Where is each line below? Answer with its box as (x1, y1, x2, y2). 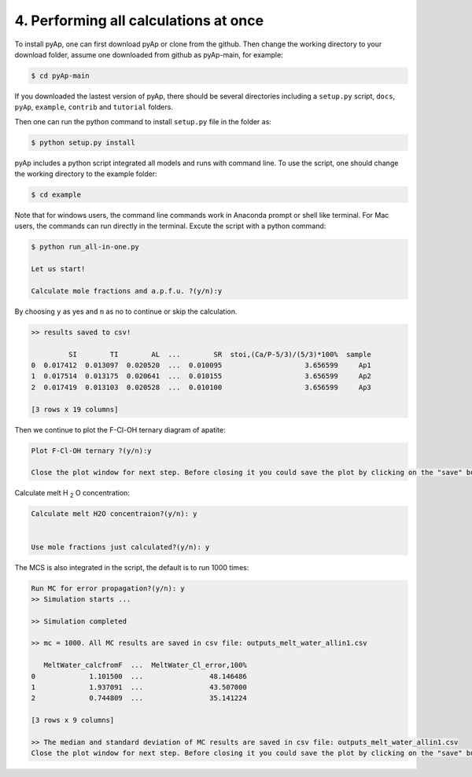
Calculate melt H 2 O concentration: (14, 488, 130, 499)
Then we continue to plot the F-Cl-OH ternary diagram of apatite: (14, 425, 226, 434)
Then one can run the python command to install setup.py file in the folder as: (14, 116, 271, 126)
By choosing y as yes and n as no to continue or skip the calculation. (14, 307, 238, 316)
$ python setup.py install (31, 138, 135, 147)
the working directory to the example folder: (14, 169, 157, 179)
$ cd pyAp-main (31, 71, 90, 80)
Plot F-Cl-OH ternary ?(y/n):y (31, 446, 153, 455)
